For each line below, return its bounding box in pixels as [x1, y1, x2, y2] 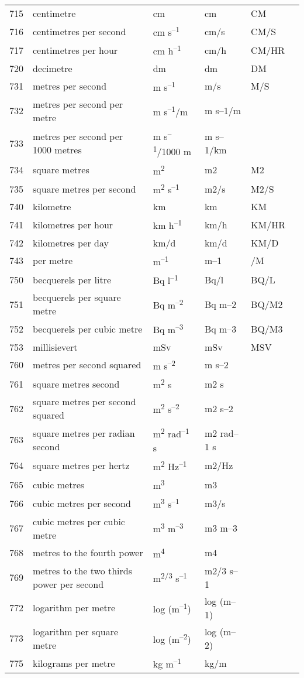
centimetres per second [33, 24, 126, 38]
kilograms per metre [33, 656, 115, 670]
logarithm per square [33, 624, 119, 638]
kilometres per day [33, 235, 109, 249]
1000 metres [33, 143, 82, 157]
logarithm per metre [33, 601, 116, 615]
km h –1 [153, 217, 182, 232]
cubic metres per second [33, 496, 131, 510]
